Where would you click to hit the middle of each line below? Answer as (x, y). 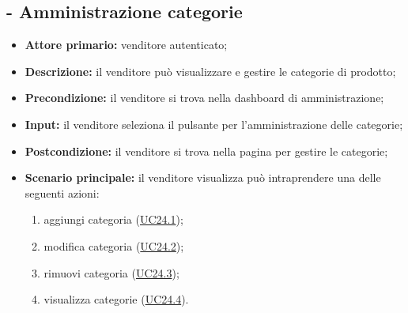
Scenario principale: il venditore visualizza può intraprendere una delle (203, 177)
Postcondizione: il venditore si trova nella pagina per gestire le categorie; (206, 151)
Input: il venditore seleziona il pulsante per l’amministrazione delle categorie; (214, 124)
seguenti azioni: (62, 192)
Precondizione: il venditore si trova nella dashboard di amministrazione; (204, 98)
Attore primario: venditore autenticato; (126, 45)
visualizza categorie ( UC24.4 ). (116, 299)
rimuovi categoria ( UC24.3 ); (111, 272)
